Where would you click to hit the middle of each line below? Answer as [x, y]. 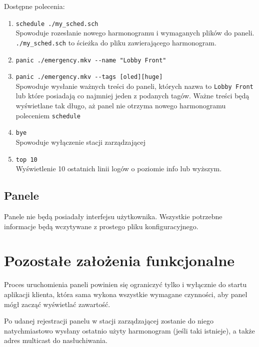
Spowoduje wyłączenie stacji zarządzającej [80, 142]
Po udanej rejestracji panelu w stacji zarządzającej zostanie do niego [109, 321]
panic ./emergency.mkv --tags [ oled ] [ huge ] [89, 77]
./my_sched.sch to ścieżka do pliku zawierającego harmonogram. [116, 42]
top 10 [26, 160]
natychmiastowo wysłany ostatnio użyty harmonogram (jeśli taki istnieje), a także [129, 330]
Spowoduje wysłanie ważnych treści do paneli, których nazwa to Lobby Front [134, 86]
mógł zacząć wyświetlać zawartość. [57, 304]
